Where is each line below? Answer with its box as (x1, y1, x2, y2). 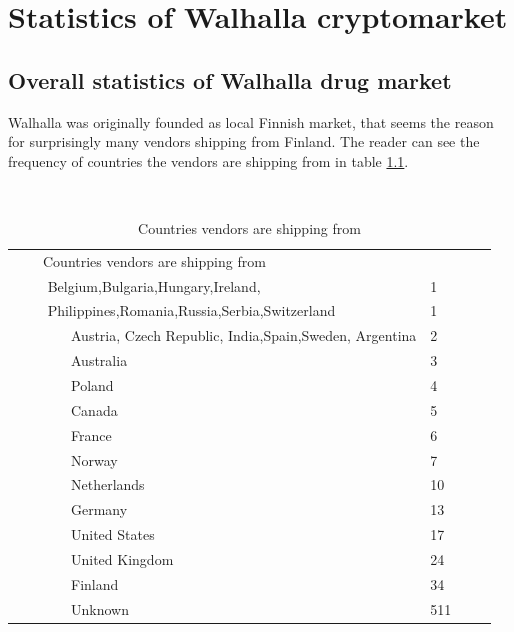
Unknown (70, 598, 129, 619)
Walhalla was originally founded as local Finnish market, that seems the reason (8, 111, 494, 132)
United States (70, 524, 155, 545)
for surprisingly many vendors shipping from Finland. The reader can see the (8, 131, 480, 152)
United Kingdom (70, 548, 174, 569)
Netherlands (70, 474, 145, 495)
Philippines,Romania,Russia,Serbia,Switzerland (47, 300, 336, 321)
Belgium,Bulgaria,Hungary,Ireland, (47, 275, 261, 296)
